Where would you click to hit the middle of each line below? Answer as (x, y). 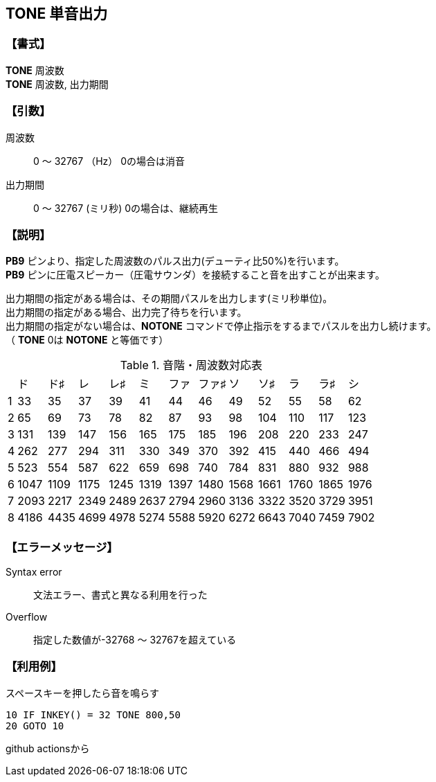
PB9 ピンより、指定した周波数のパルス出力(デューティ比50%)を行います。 (175, 261)
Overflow (27, 617)
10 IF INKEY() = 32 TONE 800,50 (93, 714)
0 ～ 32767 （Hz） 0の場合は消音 (109, 161)
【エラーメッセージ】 (62, 547)
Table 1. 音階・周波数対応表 (191, 365)
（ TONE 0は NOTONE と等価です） (87, 340)
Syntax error (34, 572)
